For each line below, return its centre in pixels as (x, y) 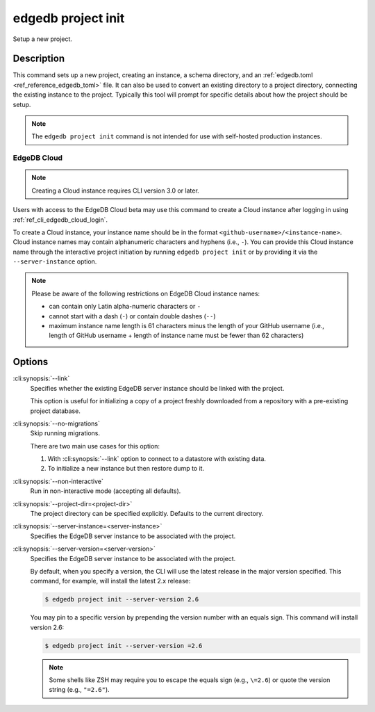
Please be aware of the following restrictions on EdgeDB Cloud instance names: (146, 293)
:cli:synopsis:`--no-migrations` (56, 423)
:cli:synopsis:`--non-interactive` (58, 481)
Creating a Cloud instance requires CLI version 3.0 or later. (115, 191)
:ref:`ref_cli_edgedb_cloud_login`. (60, 220)
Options (31, 362)
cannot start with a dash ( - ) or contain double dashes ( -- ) (132, 316)
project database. (56, 411)
